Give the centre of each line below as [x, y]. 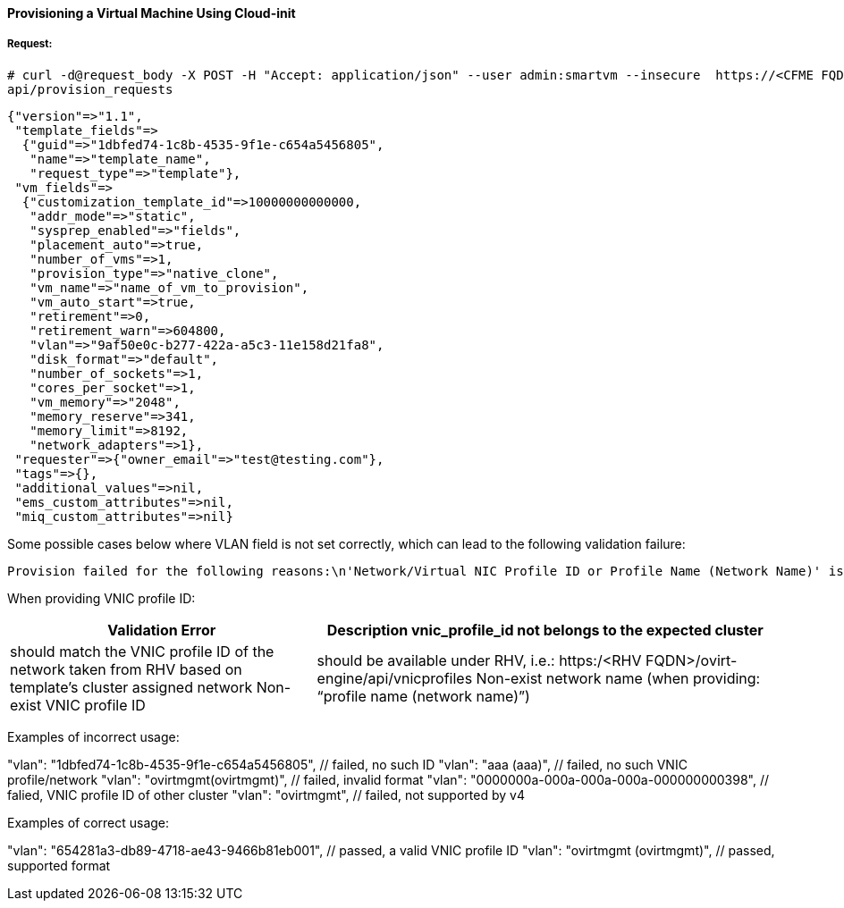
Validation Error [162, 630]
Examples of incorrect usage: [93, 736]
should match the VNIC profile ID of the [142, 651]
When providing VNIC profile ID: [101, 598]
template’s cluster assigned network [131, 687]
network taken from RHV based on [126, 669]
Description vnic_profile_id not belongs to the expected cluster [545, 630]
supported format [59, 865]
